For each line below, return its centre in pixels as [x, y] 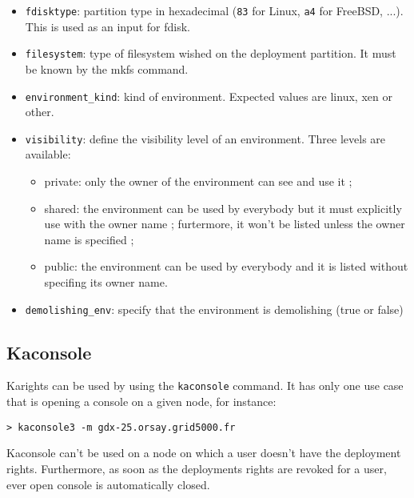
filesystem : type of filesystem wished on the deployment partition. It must [211, 53]
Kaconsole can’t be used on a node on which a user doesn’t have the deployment [204, 453]
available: [48, 154]
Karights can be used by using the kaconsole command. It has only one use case [205, 386]
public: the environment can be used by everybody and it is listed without [226, 266]
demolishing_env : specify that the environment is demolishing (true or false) [214, 309]
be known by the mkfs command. [107, 68]
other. [40, 112]
